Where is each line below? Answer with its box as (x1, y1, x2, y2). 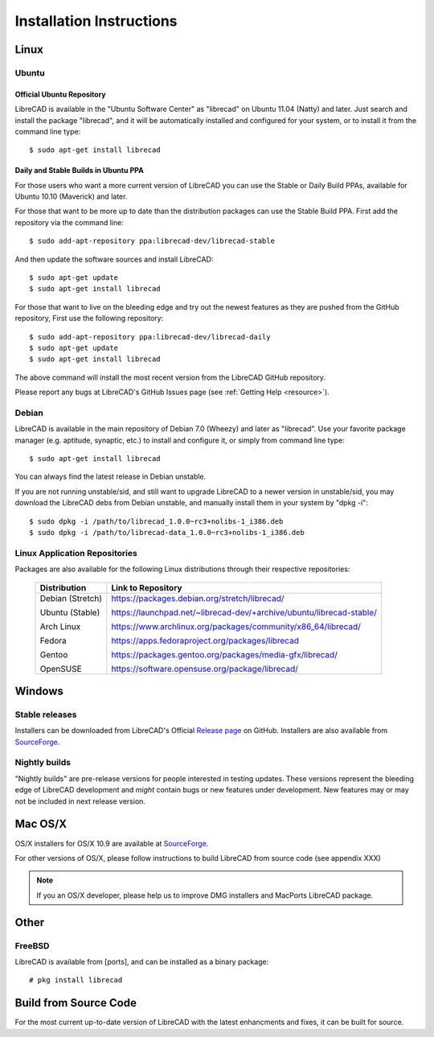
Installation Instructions (14, 12, 178, 30)
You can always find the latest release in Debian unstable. (14, 471, 207, 482)
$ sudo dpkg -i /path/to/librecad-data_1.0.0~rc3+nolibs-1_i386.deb (29, 528, 305, 537)
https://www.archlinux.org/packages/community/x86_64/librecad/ (111, 620, 361, 632)
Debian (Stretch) (39, 592, 103, 603)
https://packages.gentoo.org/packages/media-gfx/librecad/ (111, 648, 338, 660)
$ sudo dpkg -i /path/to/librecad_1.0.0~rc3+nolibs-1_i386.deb (29, 516, 284, 526)
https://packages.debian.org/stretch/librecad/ (111, 592, 285, 603)
